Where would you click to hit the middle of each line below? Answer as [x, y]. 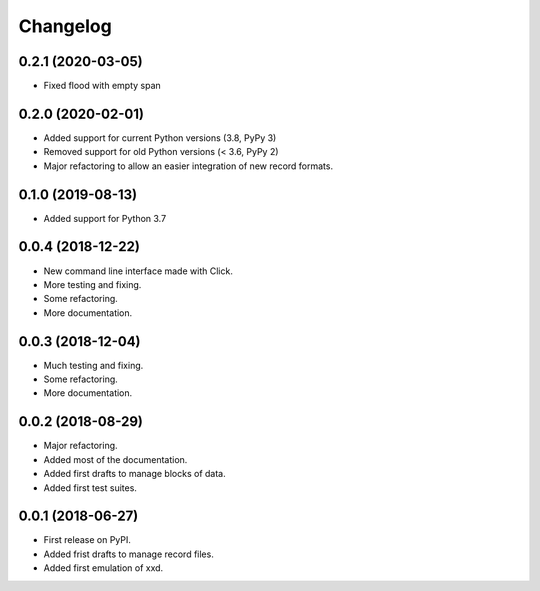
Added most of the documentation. [115, 459]
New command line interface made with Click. [138, 271]
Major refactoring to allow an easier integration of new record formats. [188, 166]
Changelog [65, 26]
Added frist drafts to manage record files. [128, 554]
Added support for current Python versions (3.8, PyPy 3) [160, 137]
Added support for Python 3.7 [105, 218]
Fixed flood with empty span [102, 86]
